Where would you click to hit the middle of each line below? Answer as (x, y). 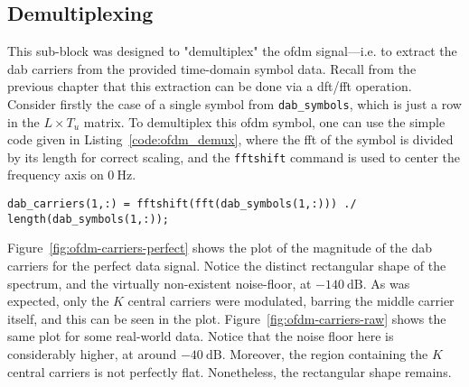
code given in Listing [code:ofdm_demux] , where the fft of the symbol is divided (230, 139)
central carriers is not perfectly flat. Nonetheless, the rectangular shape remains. (230, 371)
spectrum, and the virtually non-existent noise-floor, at (159, 283)
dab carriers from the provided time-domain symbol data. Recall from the (212, 68)
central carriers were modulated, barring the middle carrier (291, 301)
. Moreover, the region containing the (325, 353)
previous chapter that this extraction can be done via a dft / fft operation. (210, 86)
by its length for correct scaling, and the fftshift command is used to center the (234, 157)
